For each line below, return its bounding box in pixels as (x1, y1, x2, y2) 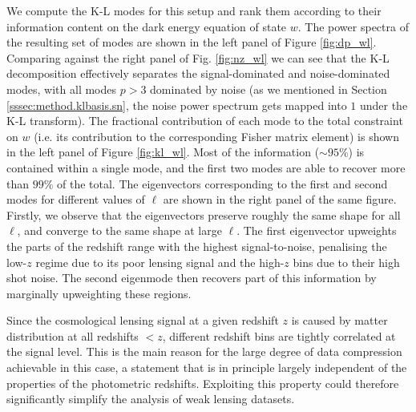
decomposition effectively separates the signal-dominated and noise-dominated (6, 65, 390, 82)
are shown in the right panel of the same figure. (163, 191, 397, 208)
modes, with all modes (6, 80, 117, 97)
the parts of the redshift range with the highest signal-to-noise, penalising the (6, 237, 387, 254)
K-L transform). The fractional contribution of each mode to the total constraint (6, 112, 403, 129)
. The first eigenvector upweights (236, 222, 397, 239)
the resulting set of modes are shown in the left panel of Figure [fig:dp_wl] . (6, 34, 377, 50)
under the (359, 96, 408, 113)
